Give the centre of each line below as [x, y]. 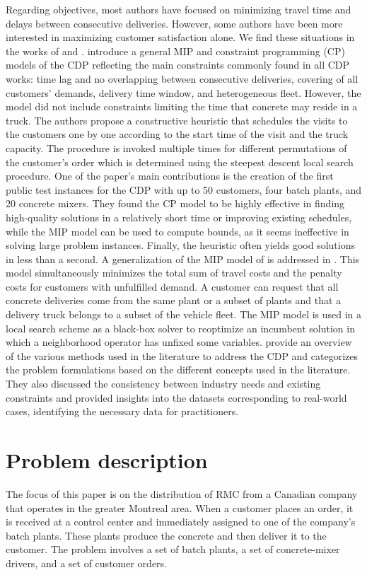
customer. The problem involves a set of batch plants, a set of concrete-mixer [173, 549]
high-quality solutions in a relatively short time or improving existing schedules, [179, 217]
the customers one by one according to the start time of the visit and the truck [177, 134]
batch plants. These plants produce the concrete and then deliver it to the [166, 535]
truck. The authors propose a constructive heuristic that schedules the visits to [177, 120]
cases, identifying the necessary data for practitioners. [122, 411]
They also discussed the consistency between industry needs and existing [163, 384]
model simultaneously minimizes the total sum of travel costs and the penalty [174, 273]
